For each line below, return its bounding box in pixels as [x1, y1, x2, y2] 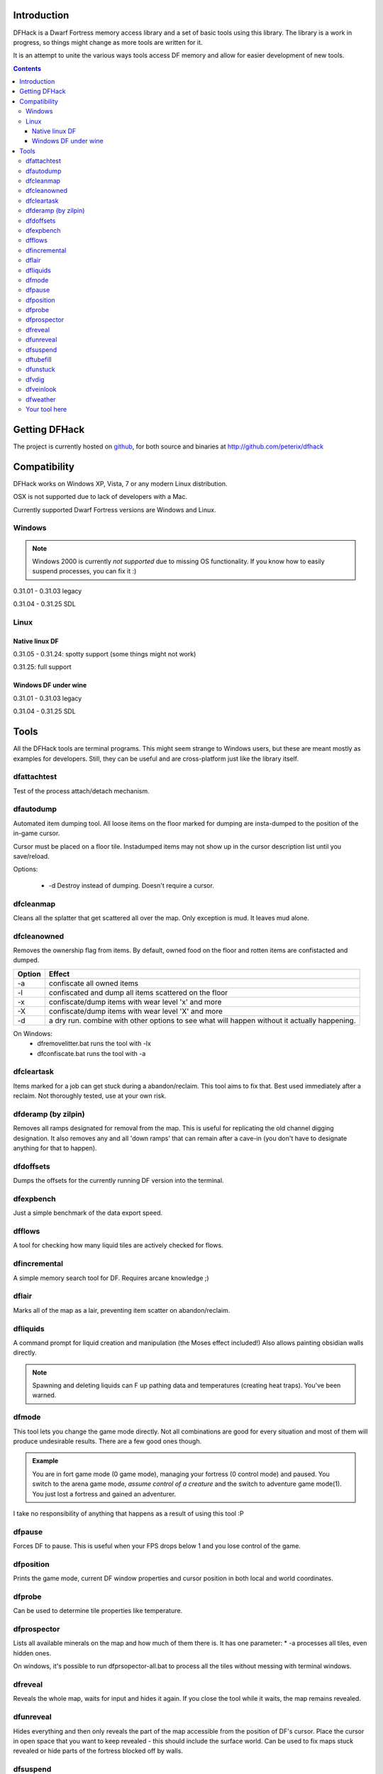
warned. [32, 1391, 57, 1399]
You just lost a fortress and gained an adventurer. [32, 1489, 177, 1498]
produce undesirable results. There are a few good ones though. [13, 1437, 202, 1445]
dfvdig [26, 375, 45, 383]
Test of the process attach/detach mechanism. [13, 786, 150, 795]
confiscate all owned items [48, 978, 138, 988]
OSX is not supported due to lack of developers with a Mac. [13, 492, 188, 501]
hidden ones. [13, 1648, 52, 1657]
